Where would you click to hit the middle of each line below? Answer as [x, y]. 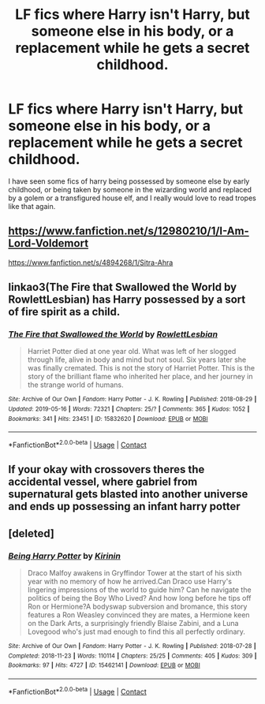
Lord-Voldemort [49, 243]
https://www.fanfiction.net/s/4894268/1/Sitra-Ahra [91, 263]
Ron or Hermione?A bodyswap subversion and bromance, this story [137, 607]
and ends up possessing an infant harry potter [124, 507]
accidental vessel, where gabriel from [103, 482]
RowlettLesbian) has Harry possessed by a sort [127, 300]
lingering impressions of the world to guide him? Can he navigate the [139, 590]
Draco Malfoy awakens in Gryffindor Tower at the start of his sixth [134, 573]
